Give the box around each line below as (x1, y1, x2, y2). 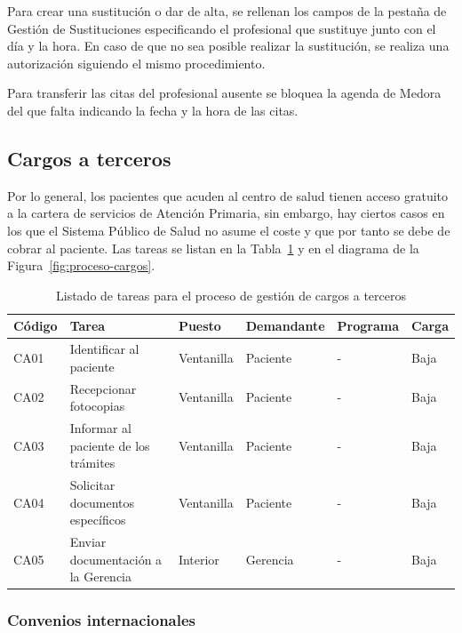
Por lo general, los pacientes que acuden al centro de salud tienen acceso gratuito (7, 186, 449, 204)
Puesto (178, 316, 221, 335)
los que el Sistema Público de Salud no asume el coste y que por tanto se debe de (7, 220, 450, 239)
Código (13, 316, 58, 335)
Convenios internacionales (7, 609, 196, 631)
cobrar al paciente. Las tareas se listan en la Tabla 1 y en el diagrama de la (7, 238, 419, 257)
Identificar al (69, 340, 139, 358)
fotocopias (69, 397, 125, 415)
